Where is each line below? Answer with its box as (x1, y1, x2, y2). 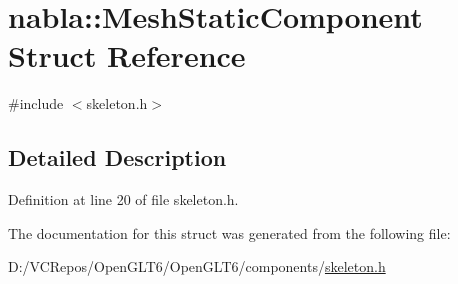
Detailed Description (8, 142, 227, 173)
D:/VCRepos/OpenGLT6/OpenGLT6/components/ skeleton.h (8, 256, 386, 277)
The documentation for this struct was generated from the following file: (8, 222, 451, 243)
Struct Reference (8, 35, 246, 76)
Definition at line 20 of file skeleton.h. (8, 189, 239, 210)
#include (8, 93, 64, 114)
